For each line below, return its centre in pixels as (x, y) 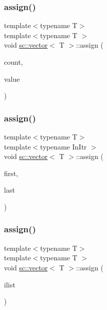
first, (11, 173)
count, (13, 62)
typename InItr (63, 146)
